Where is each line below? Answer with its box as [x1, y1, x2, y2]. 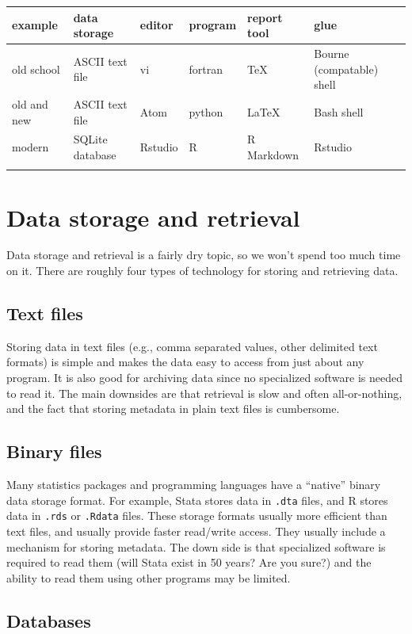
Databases [6, 608, 91, 632]
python [189, 103, 223, 120]
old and [12, 95, 48, 112]
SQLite [73, 131, 108, 147]
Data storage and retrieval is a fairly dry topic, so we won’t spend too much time [6, 246, 401, 263]
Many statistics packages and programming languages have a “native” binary [6, 476, 381, 493]
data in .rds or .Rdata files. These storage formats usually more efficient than [6, 507, 387, 524]
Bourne [314, 44, 349, 61]
